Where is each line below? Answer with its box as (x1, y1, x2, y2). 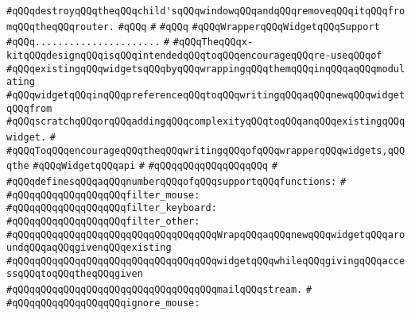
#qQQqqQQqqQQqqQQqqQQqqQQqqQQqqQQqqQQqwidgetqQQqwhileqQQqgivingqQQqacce (6, 255, 405, 267)
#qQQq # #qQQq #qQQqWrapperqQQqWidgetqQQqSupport (118, 21, 380, 33)
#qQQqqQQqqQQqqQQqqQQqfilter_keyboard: (6, 202, 217, 214)
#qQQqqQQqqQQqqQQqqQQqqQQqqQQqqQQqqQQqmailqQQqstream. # (6, 284, 312, 296)
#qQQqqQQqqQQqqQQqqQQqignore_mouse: (6, 297, 200, 309)
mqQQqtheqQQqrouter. (6, 21, 115, 33)
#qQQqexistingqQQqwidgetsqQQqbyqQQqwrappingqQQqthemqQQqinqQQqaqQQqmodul (6, 63, 405, 75)
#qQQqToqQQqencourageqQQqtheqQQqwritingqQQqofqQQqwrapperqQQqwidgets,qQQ (6, 144, 405, 156)
